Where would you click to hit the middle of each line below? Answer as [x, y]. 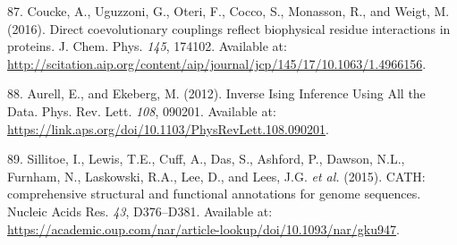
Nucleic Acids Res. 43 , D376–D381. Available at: [140, 211]
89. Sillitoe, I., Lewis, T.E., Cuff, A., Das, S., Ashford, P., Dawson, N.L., [206, 159]
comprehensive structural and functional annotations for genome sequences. [214, 194]
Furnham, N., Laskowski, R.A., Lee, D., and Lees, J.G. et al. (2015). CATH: [216, 176]
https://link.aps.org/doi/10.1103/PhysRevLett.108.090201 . [168, 128]
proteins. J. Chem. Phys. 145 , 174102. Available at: [147, 46]
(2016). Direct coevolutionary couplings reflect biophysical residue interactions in [229, 28]
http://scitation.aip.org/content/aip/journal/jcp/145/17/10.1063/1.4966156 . [217, 63]
